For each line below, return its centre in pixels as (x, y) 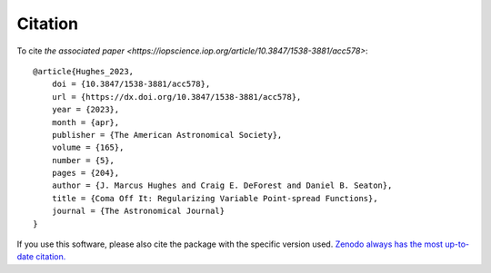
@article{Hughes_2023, (84, 71)
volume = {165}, (88, 148)
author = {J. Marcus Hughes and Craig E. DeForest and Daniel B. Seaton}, (222, 185)
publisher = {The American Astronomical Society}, (167, 135)
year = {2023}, (85, 110)
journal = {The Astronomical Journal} (138, 211)
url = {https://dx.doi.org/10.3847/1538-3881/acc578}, (176, 97)
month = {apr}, (85, 122)
